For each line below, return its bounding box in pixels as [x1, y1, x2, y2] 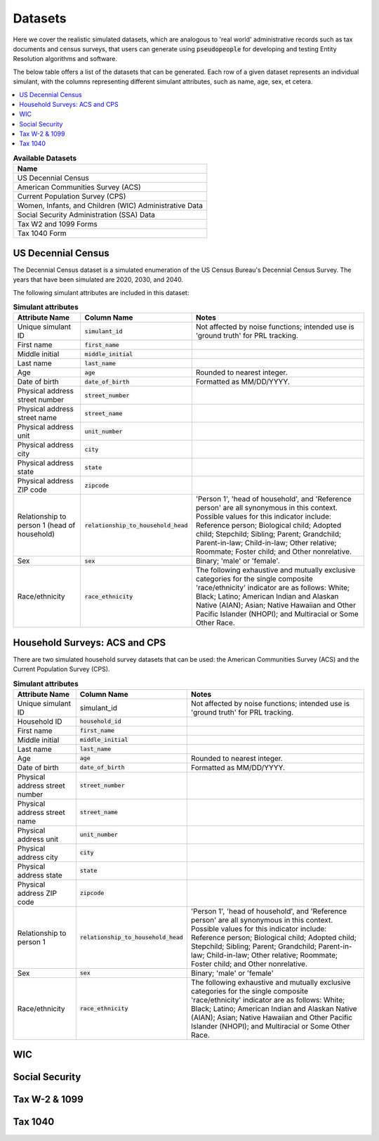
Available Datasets [13, 153, 77, 163]
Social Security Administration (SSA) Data [17, 210, 156, 220]
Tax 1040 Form [17, 228, 67, 238]
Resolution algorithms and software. [13, 55, 117, 63]
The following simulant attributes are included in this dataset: [13, 288, 189, 296]
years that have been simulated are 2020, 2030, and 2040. [13, 275, 184, 284]
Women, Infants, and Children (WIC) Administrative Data [17, 201, 204, 211]
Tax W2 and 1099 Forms [17, 219, 98, 229]
